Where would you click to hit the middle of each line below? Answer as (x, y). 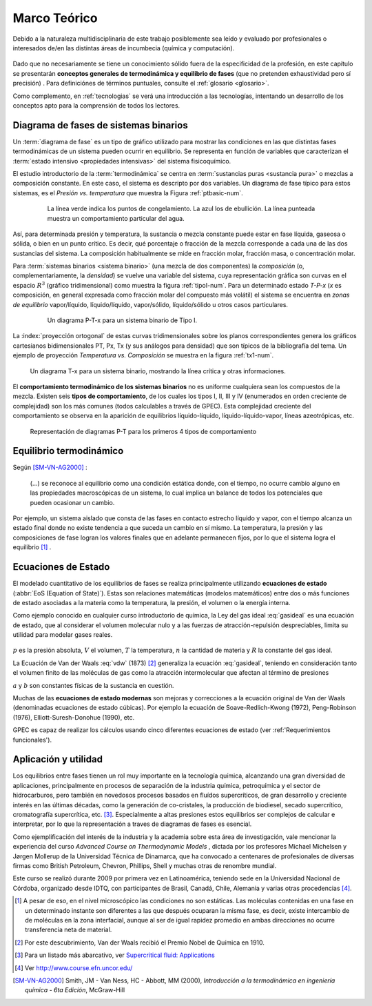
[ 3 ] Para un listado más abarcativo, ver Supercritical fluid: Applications (115, 955)
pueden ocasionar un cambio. (72, 502)
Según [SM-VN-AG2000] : (50, 467)
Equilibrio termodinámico (68, 451)
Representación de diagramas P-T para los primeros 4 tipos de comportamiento (143, 431)
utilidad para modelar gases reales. (63, 635)
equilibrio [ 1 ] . (32, 547)
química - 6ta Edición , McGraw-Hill (75, 990)
